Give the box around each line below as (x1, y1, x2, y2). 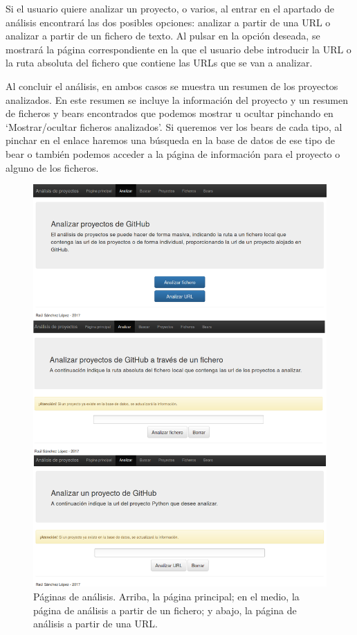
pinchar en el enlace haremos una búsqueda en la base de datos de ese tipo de (6, 133, 336, 147)
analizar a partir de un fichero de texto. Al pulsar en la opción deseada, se (6, 28, 320, 43)
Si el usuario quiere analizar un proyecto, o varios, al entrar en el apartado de (6, 1, 334, 15)
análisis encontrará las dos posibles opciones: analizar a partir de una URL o (6, 15, 331, 29)
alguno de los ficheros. (6, 160, 99, 175)
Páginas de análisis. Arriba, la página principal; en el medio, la (33, 589, 300, 603)
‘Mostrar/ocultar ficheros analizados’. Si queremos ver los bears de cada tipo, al (6, 119, 342, 134)
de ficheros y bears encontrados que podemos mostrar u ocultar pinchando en (6, 106, 333, 120)
